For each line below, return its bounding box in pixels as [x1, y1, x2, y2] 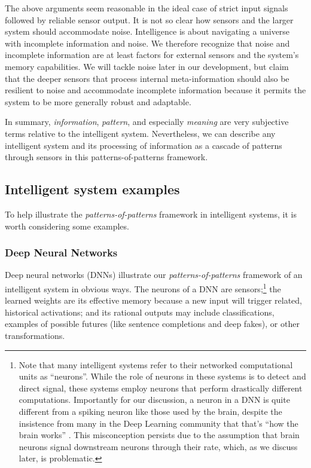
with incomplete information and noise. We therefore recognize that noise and [5, 36, 290, 49]
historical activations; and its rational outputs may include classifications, [5, 305, 275, 318]
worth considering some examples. [5, 219, 129, 232]
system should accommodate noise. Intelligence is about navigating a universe [5, 25, 290, 38]
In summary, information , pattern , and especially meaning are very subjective [5, 115, 289, 128]
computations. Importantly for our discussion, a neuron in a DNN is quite [19, 393, 290, 406]
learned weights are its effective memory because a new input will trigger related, [5, 294, 303, 307]
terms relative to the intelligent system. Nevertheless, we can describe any [5, 127, 276, 139]
